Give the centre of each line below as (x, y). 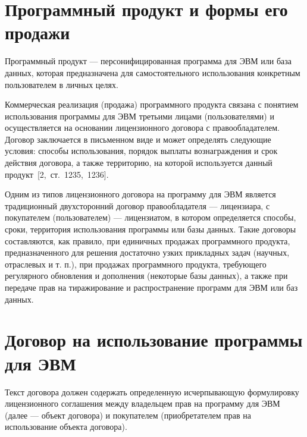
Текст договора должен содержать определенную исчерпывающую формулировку (152, 392)
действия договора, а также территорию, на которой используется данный (139, 163)
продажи (37, 32)
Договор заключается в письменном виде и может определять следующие (138, 139)
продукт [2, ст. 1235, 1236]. (57, 174)
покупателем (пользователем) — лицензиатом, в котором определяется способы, (151, 217)
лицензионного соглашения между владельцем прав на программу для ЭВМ (142, 403)
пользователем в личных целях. (62, 84)
